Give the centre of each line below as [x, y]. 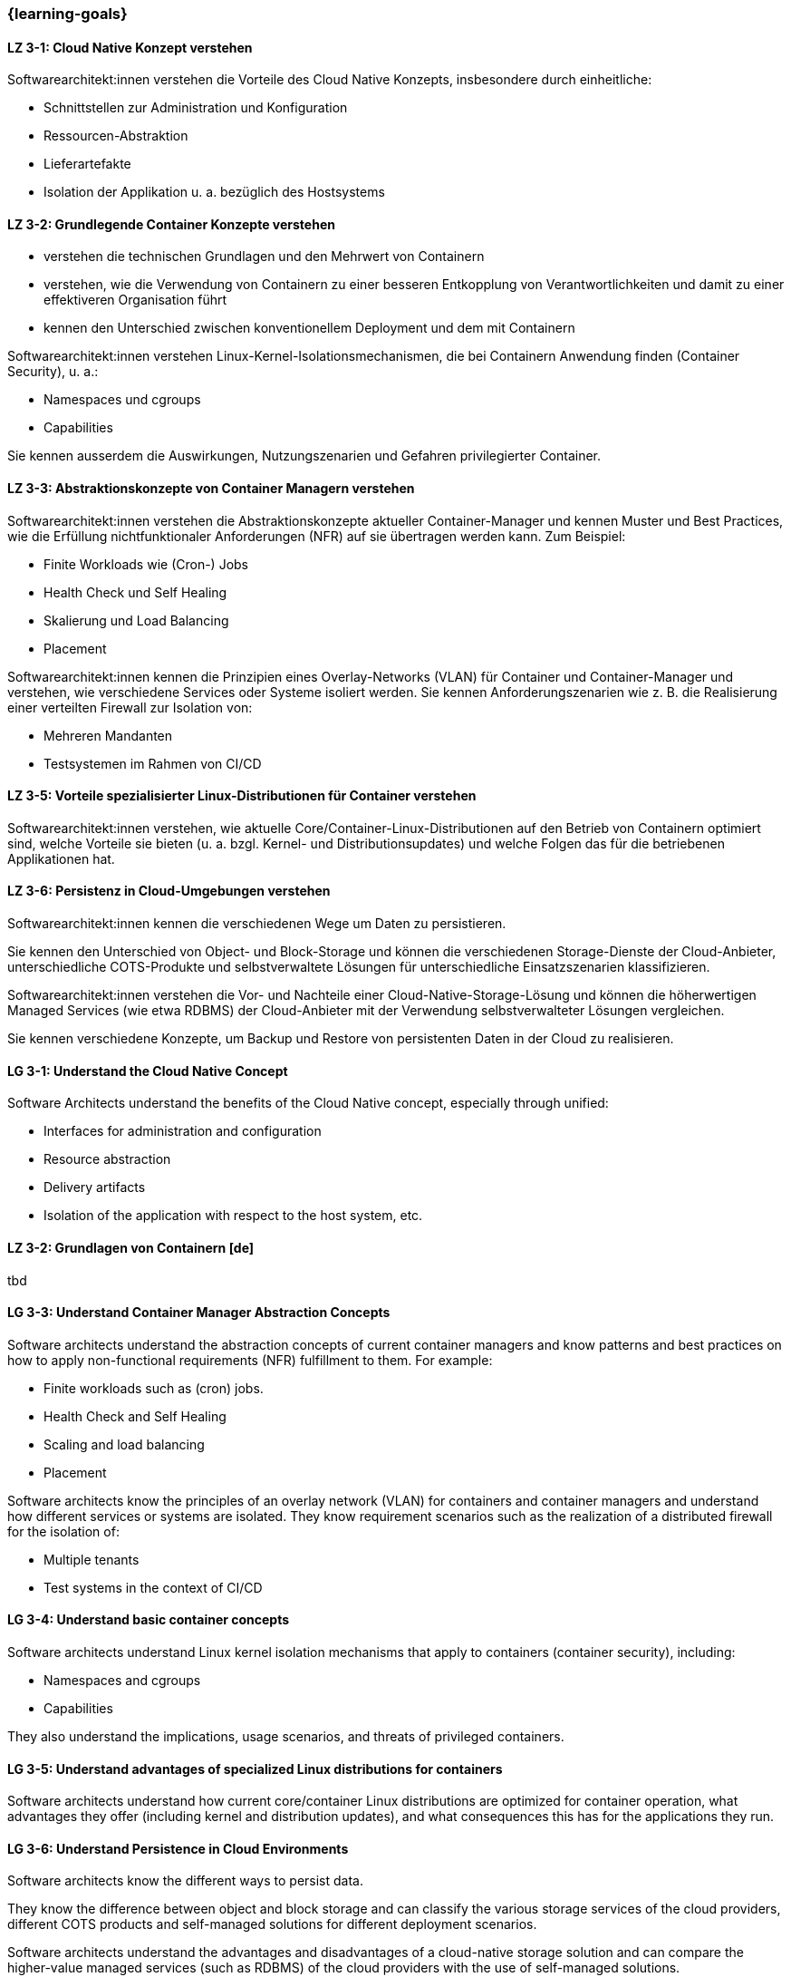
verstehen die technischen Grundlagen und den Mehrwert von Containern [264, 257]
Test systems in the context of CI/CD [153, 1587]
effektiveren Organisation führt [135, 300]
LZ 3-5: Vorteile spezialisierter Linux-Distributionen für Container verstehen [242, 796]
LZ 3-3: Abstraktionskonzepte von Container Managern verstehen [211, 489]
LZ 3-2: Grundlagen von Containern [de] [131, 1247]
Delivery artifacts [95, 1187]
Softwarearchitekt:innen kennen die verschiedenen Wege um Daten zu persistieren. [257, 924]
